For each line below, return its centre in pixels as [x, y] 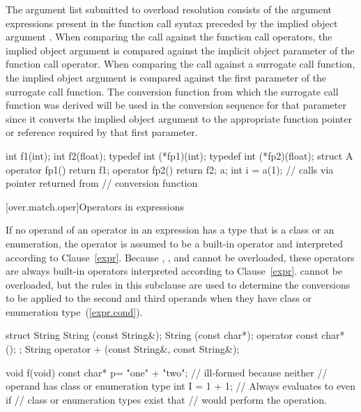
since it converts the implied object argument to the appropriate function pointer [179, 118]
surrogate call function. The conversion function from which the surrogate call [172, 91]
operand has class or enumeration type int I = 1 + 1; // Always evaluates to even [181, 386]
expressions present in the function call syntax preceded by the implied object [172, 23]
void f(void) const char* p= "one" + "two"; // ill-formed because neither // [167, 372]
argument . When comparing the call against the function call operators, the [169, 37]
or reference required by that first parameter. [102, 132]
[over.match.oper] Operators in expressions [95, 206]
